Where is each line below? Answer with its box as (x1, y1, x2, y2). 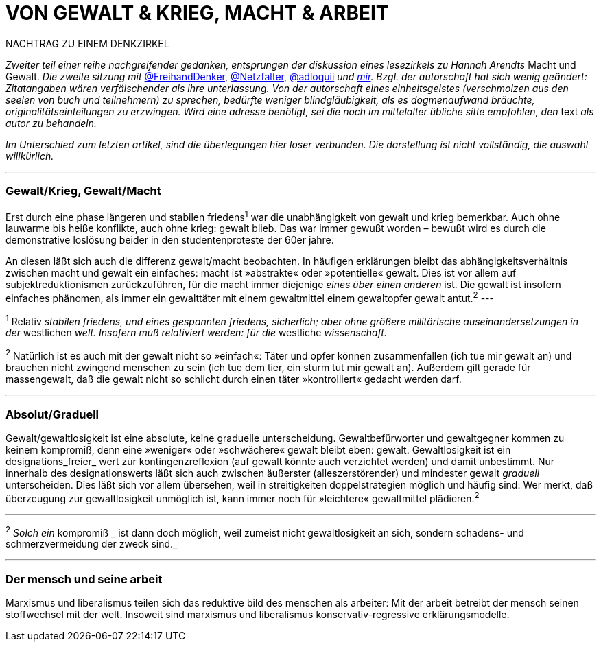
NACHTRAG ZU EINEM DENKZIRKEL (5, 37, 169, 49)
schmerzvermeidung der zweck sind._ (5, 538, 178, 550)
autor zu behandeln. (5, 117, 97, 129)
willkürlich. (5, 150, 54, 162)
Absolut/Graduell (5, 407, 99, 421)
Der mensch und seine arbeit (5, 572, 163, 586)
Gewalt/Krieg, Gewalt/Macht (5, 184, 161, 198)
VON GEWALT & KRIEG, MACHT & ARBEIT (5, 1, 389, 25)
